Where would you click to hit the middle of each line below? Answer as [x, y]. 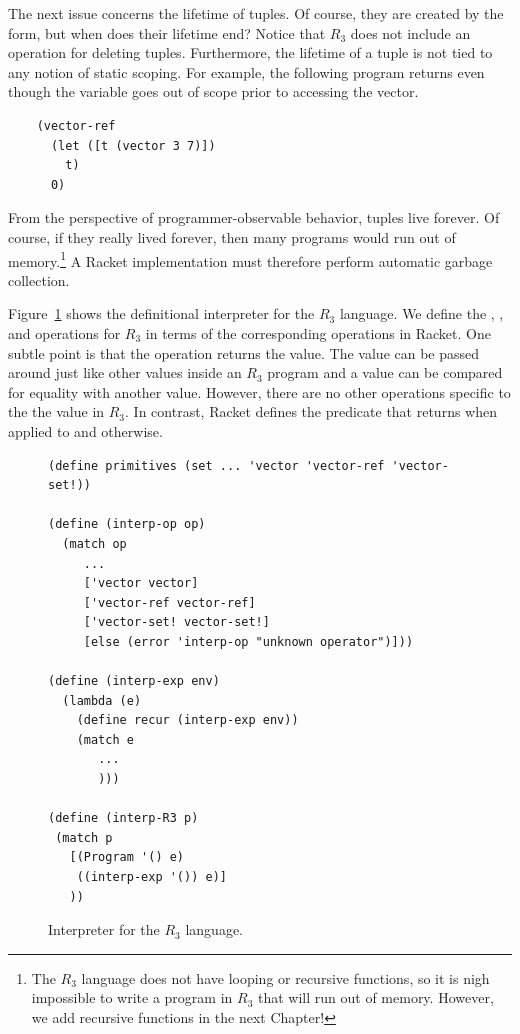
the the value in [56, 411]
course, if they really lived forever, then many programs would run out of [232, 236]
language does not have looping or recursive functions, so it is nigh [285, 977]
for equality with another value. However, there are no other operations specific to [259, 391]
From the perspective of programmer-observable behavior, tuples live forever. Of [254, 217]
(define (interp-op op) [127, 524]
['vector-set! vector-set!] [176, 622]
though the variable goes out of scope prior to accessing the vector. [213, 91]
